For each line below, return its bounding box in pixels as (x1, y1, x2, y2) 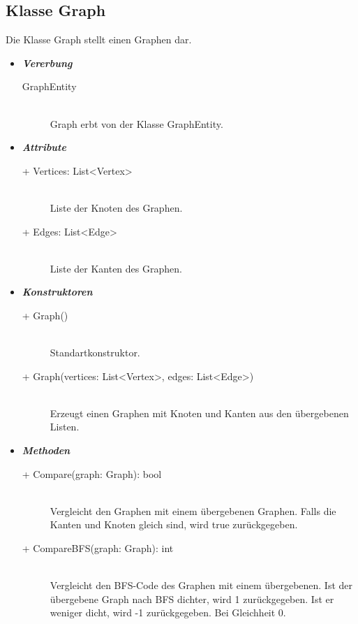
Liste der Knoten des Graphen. (50, 200, 183, 215)
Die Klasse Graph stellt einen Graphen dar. (6, 32, 192, 47)
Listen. (50, 419, 80, 434)
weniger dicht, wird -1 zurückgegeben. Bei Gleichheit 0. (50, 605, 286, 620)
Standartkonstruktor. (50, 345, 140, 360)
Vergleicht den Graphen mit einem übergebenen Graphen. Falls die (50, 503, 336, 518)
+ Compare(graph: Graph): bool (22, 466, 162, 481)
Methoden (22, 443, 70, 458)
